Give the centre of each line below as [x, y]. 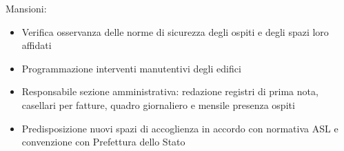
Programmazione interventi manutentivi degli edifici [131, 68]
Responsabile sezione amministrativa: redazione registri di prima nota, [170, 91]
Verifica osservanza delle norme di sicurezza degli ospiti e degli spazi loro [175, 31]
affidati [37, 45]
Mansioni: [26, 8]
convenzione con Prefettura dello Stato [103, 142]
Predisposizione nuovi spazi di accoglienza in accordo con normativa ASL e [180, 128]
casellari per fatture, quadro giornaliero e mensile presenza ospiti [158, 104]
